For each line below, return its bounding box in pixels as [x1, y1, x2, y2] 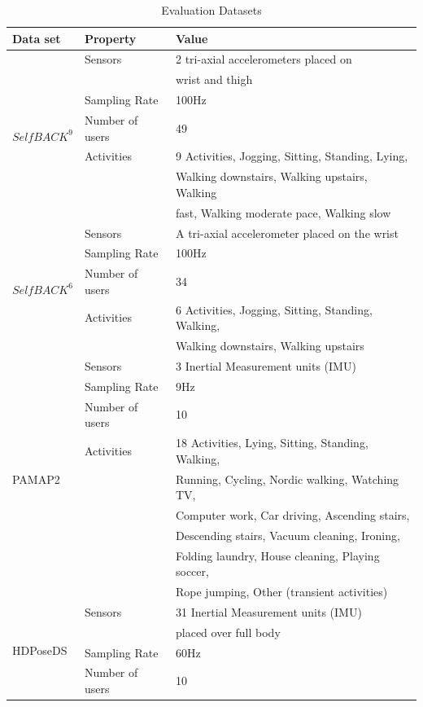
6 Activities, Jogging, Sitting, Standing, [176, 301, 373, 318]
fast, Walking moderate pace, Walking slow [176, 204, 391, 221]
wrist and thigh [176, 71, 253, 88]
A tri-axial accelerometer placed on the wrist [176, 224, 399, 241]
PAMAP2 [12, 470, 60, 487]
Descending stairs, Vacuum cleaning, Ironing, [176, 526, 400, 543]
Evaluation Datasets [161, 2, 262, 18]
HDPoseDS [12, 641, 68, 658]
